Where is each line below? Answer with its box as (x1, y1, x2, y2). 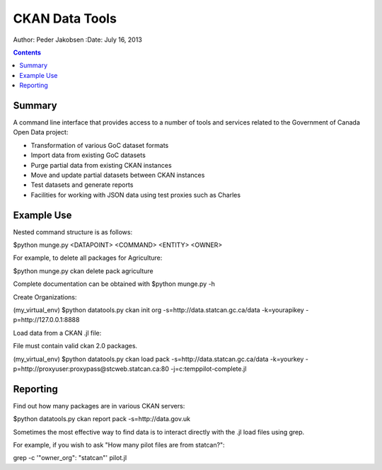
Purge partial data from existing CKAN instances (30, 161, 173, 169)
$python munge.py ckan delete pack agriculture (13, 266, 154, 275)
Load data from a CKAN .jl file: (13, 328, 102, 337)
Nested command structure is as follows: (13, 227, 133, 236)
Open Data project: (13, 128, 69, 137)
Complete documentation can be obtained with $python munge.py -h (13, 280, 216, 288)
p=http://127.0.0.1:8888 (13, 316, 80, 324)
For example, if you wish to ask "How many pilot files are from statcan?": (13, 441, 226, 449)
